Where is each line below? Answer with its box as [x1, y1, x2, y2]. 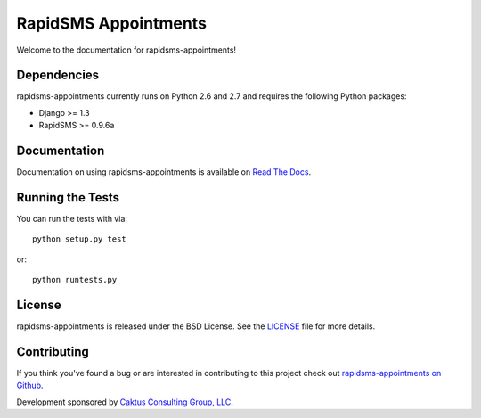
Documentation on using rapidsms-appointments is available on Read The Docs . [16, 167, 312, 177]
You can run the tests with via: [16, 214, 128, 225]
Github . [16, 380, 44, 391]
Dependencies [16, 68, 100, 83]
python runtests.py [32, 275, 118, 285]
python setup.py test [32, 234, 126, 244]
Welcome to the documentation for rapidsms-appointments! [16, 45, 236, 55]
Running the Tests [16, 190, 120, 205]
